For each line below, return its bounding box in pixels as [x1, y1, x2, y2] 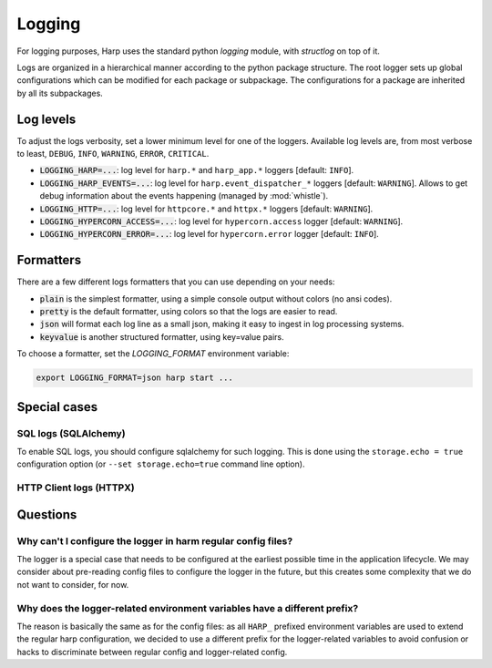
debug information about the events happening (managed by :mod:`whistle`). [39, 190, 329, 201]
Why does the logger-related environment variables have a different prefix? [16, 601, 359, 614]
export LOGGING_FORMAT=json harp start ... [36, 373, 234, 383]
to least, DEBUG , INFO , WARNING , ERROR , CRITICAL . [16, 149, 210, 159]
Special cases [16, 399, 98, 415]
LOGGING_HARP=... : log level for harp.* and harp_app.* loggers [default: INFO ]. [39, 165, 354, 176]
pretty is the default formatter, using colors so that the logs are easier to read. [39, 306, 338, 317]
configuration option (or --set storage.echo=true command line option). [16, 458, 305, 469]
